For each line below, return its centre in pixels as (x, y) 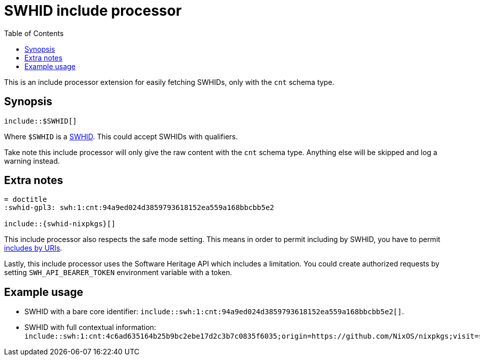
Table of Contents (34, 33)
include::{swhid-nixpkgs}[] (60, 224)
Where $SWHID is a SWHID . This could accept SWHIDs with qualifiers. (121, 136)
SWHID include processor (93, 11)
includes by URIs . (33, 248)
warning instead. (32, 161)
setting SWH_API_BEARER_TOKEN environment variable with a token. (118, 273)
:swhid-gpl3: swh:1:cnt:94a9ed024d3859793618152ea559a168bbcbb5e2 (139, 208)
